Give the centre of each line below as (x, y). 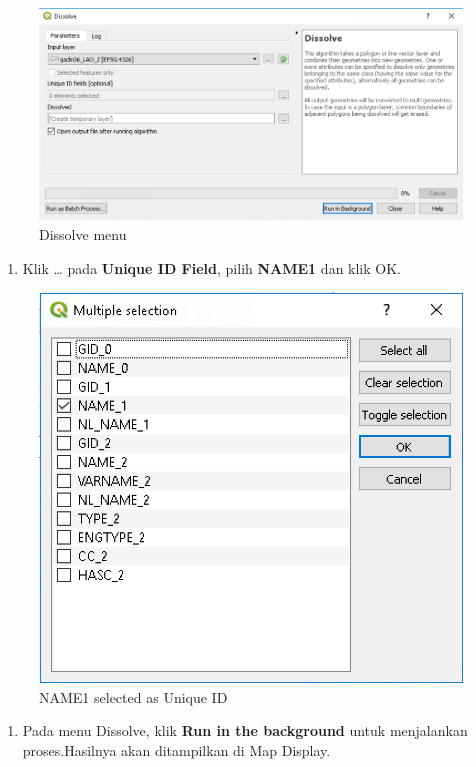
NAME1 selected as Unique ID (133, 696)
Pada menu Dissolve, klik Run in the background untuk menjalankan (245, 730)
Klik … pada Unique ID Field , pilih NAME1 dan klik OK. (211, 267)
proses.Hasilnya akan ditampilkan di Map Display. (176, 749)
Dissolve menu (83, 234)
